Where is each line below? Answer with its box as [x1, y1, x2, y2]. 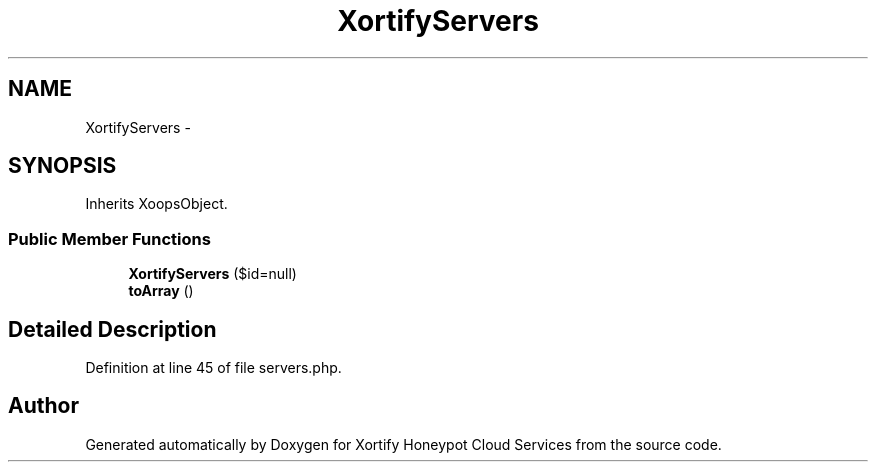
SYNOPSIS [8, 153, 117, 179]
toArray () [128, 282, 194, 300]
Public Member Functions [8, 228, 211, 249]
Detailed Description [8, 316, 217, 342]
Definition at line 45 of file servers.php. [85, 359, 342, 377]
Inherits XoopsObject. [85, 195, 228, 213]
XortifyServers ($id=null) [128, 265, 297, 283]
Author [8, 393, 79, 419]
